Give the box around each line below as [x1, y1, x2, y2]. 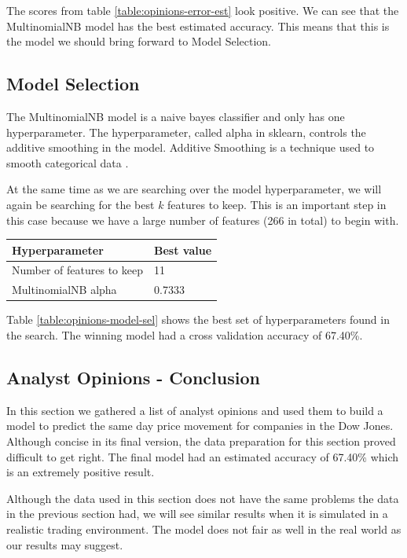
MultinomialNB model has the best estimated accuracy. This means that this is [6, 17, 390, 34]
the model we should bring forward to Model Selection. [6, 33, 271, 50]
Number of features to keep [12, 262, 143, 278]
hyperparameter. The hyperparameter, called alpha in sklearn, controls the [6, 123, 366, 140]
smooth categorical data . [6, 154, 129, 171]
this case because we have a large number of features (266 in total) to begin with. [6, 211, 399, 228]
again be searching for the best [6, 196, 155, 212]
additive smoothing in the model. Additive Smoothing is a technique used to [6, 139, 375, 156]
